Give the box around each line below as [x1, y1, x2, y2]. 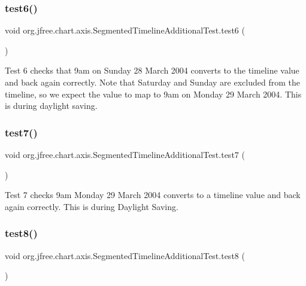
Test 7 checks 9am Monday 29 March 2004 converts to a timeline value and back [5, 188, 301, 201]
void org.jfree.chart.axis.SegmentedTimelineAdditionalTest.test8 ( [5, 249, 245, 261]
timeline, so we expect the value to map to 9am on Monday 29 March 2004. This [5, 87, 302, 100]
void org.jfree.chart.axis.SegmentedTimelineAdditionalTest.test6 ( [5, 24, 245, 36]
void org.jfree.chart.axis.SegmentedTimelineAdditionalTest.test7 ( [5, 148, 245, 160]
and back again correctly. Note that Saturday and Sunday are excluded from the [5, 76, 300, 88]
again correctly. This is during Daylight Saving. [5, 200, 178, 212]
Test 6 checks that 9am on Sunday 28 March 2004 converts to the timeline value [5, 64, 299, 77]
